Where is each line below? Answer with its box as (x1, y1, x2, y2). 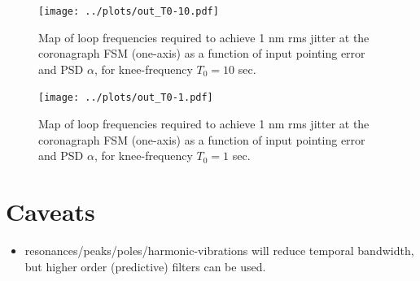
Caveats (6, 195, 95, 228)
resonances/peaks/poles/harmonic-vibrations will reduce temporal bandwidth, (24, 242, 414, 258)
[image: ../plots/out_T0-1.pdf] (38, 92, 213, 104)
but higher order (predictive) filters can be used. (24, 257, 266, 275)
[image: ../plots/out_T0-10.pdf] (38, 6, 219, 17)
